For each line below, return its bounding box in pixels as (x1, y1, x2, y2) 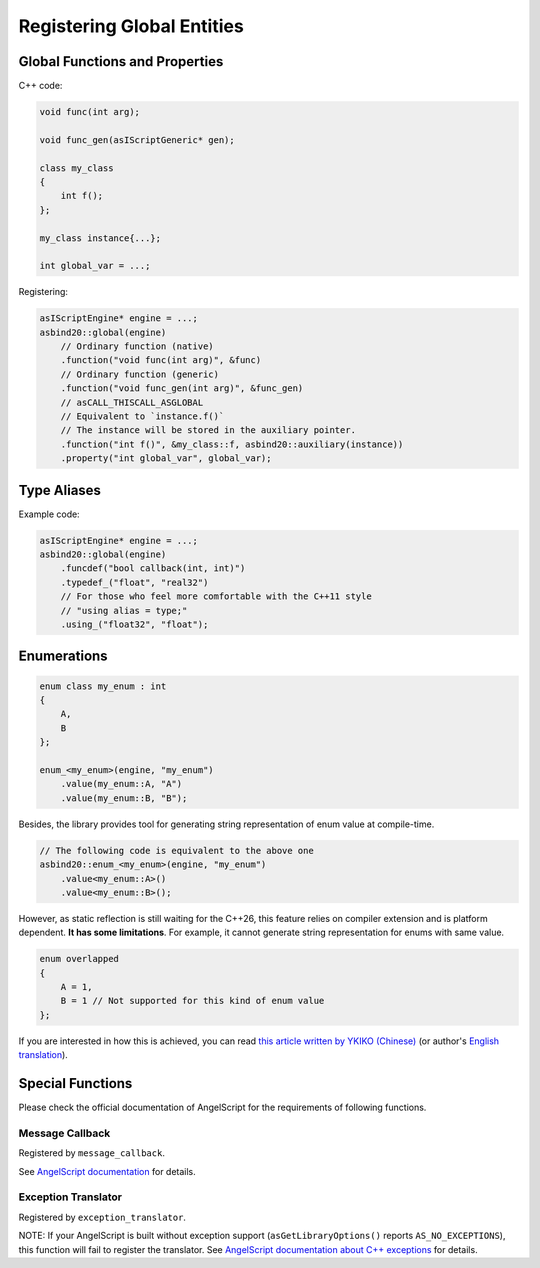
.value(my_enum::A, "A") (60, 778, 183, 790)
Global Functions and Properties (18, 53, 224, 70)
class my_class (39, 162, 114, 174)
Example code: (18, 508, 80, 520)
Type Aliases (18, 481, 102, 499)
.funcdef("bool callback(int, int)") (60, 563, 246, 574)
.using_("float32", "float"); (60, 619, 209, 630)
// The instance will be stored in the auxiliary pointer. (60, 425, 357, 436)
